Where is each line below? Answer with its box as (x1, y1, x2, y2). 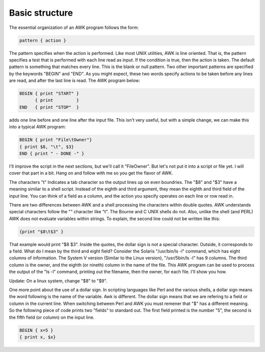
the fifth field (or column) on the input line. (9, 314, 95, 320)
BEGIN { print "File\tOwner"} (19, 137, 92, 143)
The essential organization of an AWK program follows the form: (9, 25, 139, 30)
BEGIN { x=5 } (19, 327, 53, 333)
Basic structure (9, 7, 73, 18)
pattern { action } (19, 37, 66, 43)
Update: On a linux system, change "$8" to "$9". (9, 277, 107, 284)
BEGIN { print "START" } (19, 91, 79, 97)
